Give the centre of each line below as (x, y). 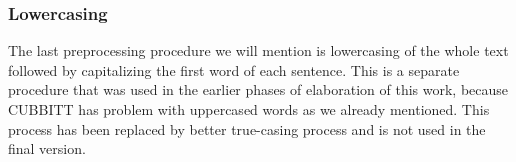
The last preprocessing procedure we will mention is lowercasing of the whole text (258, 50)
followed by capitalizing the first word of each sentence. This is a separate (234, 69)
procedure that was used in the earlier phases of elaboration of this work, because (258, 89)
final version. (47, 148)
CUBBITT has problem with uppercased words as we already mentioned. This (249, 109)
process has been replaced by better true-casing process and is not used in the (247, 128)
